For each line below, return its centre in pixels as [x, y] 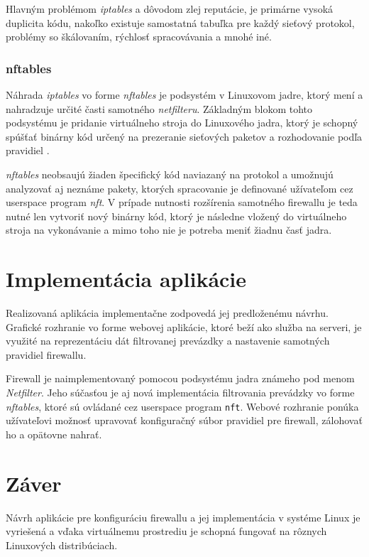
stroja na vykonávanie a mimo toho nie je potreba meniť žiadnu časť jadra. [169, 230]
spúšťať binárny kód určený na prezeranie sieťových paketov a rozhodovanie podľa [184, 136]
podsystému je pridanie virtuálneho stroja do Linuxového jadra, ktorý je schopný [182, 123]
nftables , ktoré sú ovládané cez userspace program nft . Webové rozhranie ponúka [182, 406]
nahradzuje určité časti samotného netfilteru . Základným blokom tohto [159, 108]
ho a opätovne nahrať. [54, 434]
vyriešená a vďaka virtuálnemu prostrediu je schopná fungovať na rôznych [166, 531]
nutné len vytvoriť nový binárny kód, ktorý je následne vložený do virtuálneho [176, 216]
